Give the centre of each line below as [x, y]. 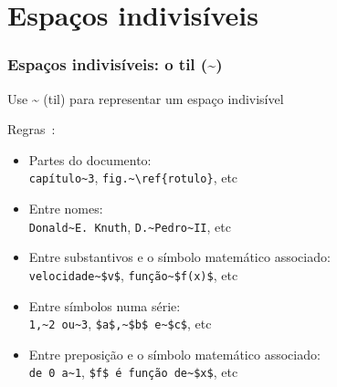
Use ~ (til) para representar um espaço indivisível [146, 98]
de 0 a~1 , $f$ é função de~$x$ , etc [133, 372]
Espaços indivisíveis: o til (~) [115, 64]
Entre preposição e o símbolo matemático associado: [174, 354]
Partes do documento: [90, 159]
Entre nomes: [66, 209]
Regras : [32, 129]
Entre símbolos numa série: [105, 305]
